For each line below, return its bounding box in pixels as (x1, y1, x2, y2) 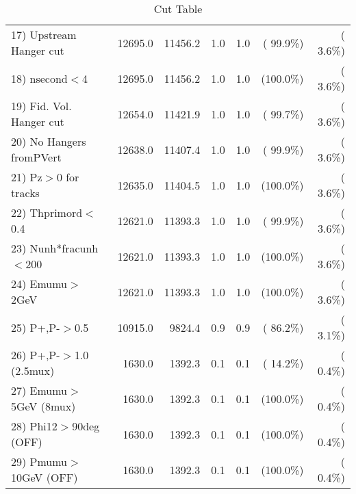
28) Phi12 (11, 418, 58, 434)
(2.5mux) (11, 363, 55, 378)
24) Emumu (11, 276, 68, 291)
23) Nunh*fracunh (11, 240, 99, 256)
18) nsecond (11, 70, 68, 86)
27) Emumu (11, 382, 68, 398)
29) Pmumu (11, 454, 68, 469)
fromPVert (11, 149, 62, 165)
